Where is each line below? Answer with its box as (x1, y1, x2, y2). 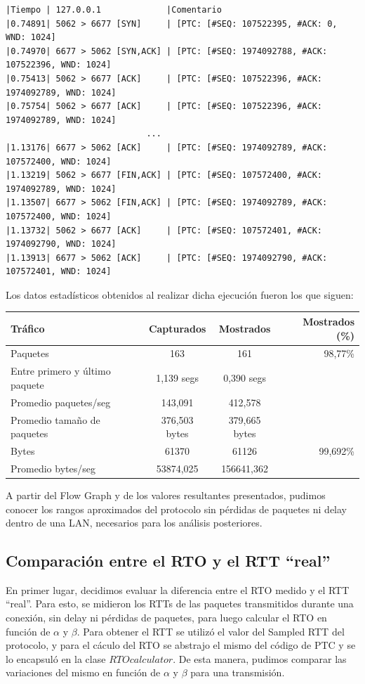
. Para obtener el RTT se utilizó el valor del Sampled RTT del (77, 624, 345, 638)
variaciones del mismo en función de (6, 665, 161, 680)
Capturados (148, 321, 206, 335)
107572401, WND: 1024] (6, 266, 112, 277)
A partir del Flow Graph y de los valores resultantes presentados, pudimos (6, 487, 326, 502)
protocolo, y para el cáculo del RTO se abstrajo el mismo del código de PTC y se (6, 638, 356, 652)
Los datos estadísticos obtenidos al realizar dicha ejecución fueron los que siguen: (6, 287, 354, 302)
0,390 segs (223, 370, 266, 385)
